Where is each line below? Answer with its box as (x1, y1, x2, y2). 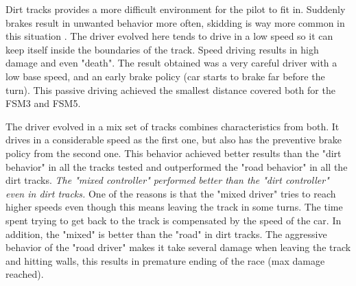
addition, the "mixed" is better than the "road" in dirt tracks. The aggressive (5, 226, 327, 241)
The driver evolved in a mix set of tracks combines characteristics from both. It (5, 119, 340, 133)
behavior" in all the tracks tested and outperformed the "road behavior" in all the (5, 159, 348, 174)
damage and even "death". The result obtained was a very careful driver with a (5, 56, 337, 70)
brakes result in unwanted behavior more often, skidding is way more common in (5, 15, 345, 29)
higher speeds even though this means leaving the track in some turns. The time (5, 200, 343, 214)
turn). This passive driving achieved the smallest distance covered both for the (5, 82, 335, 97)
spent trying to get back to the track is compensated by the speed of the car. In (5, 213, 342, 227)
